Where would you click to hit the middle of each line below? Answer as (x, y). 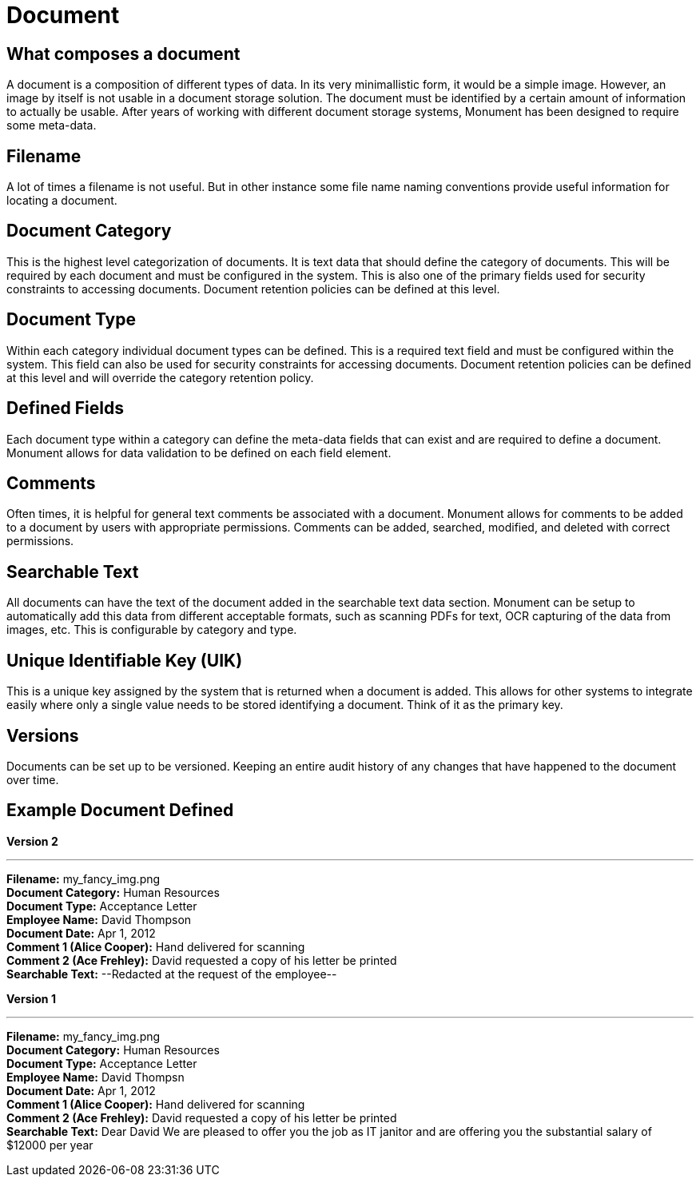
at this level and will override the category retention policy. (160, 377)
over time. (33, 779)
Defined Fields (65, 408)
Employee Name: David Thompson (99, 919)
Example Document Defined (120, 811)
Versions (43, 735)
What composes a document (123, 54)
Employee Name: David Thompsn (95, 1077)
